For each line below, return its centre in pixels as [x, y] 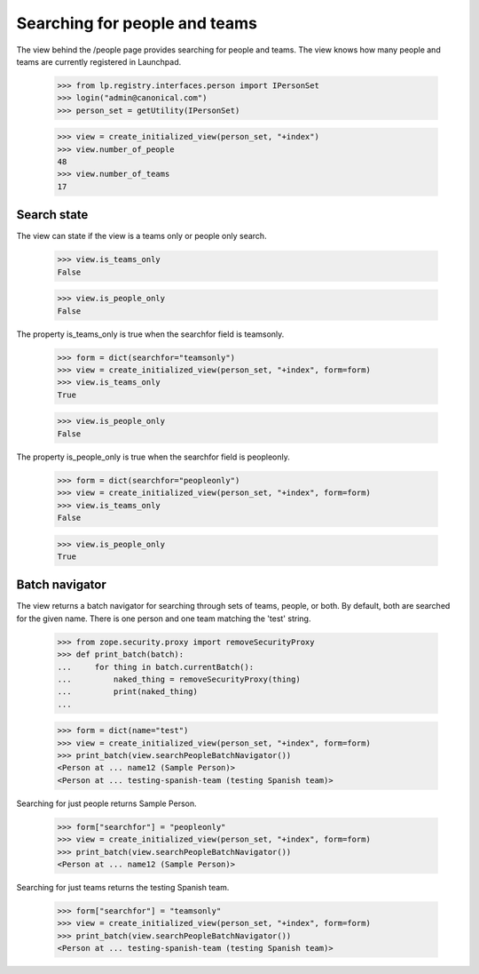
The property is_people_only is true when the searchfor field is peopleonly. [153, 457]
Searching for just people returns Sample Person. [106, 803]
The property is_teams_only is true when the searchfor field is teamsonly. [150, 334]
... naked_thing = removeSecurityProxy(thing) [179, 679]
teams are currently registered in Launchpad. [99, 61]
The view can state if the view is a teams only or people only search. [141, 236]
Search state [52, 215]
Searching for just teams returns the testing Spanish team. [123, 887]
